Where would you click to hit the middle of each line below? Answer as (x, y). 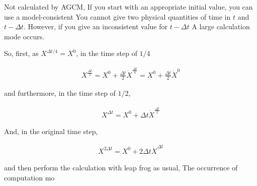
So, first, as (21, 53)
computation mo (29, 177)
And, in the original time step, (51, 131)
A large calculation (221, 26)
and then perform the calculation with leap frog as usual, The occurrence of (121, 167)
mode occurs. (24, 36)
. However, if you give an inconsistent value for (95, 26)
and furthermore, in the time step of (60, 93)
